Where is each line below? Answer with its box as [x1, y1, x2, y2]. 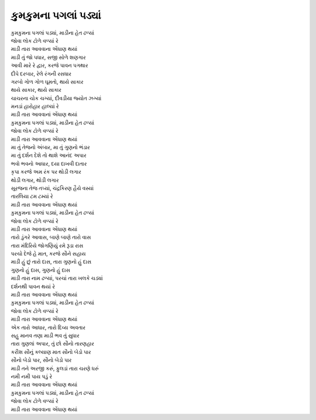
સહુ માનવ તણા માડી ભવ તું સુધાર [11, 332, 80, 339]
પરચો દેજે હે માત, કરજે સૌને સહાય [11, 250, 86, 257]
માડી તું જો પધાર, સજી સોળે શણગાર [11, 53, 86, 61]
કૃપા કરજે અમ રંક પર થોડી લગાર [11, 168, 81, 175]
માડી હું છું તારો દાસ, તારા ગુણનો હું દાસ [11, 258, 92, 266]
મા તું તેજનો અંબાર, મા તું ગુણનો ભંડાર [11, 144, 90, 151]
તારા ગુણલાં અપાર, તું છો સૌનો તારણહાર [11, 340, 95, 347]
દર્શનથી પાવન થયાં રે [11, 283, 56, 290]
